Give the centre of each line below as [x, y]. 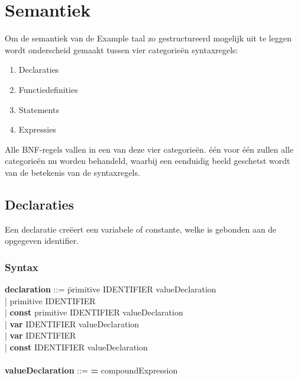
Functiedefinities [48, 89]
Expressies [37, 129]
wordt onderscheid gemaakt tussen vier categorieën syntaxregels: [122, 49]
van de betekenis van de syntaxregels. [72, 172]
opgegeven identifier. [42, 241]
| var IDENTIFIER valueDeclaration [72, 323]
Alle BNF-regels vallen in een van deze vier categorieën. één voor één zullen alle [149, 149]
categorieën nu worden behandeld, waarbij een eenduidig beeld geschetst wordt [148, 161]
